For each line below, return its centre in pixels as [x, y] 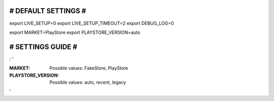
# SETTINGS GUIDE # [43, 47]
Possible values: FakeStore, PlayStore [89, 68]
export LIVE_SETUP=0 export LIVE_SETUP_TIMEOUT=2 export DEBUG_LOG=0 [92, 23]
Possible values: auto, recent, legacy [88, 82]
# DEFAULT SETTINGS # [48, 11]
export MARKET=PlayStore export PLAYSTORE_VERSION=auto [75, 32]
